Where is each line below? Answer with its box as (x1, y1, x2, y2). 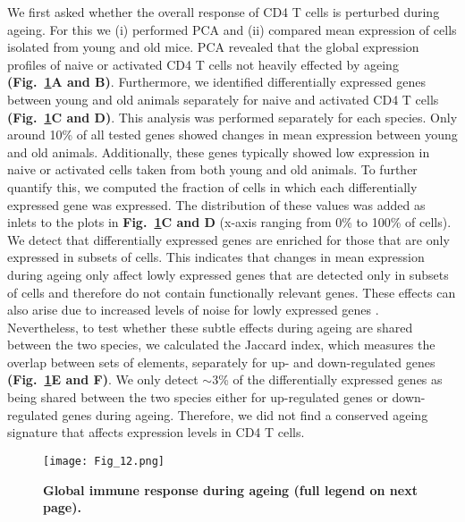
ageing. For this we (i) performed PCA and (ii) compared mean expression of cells (7, 20, 457, 38)
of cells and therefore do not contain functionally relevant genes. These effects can (7, 282, 456, 301)
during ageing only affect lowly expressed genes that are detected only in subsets (7, 265, 449, 283)
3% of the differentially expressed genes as (212, 370, 443, 389)
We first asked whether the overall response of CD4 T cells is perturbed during (7, 3, 440, 21)
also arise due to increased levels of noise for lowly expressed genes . (7, 300, 379, 319)
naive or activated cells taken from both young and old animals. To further (7, 160, 418, 179)
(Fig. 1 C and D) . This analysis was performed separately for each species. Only (7, 107, 458, 126)
